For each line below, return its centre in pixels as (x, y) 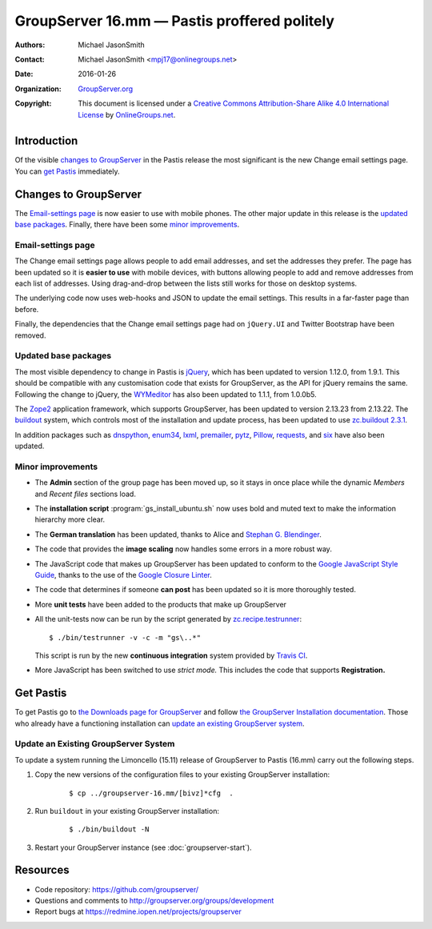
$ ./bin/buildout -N (109, 829)
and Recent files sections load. (85, 494)
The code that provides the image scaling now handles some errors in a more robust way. (183, 549)
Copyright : (33, 103)
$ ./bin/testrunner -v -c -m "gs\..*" (125, 637)
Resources (42, 870)
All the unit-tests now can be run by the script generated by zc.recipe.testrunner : (168, 619)
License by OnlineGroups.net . (127, 114)
